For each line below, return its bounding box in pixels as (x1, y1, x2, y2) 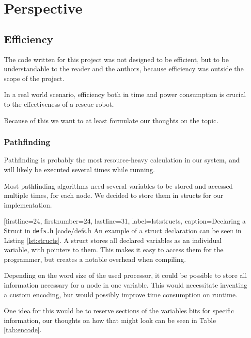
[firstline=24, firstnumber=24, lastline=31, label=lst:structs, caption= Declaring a (4, 216, 246, 226)
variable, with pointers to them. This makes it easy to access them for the (4, 244, 223, 255)
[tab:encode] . (4, 324, 42, 335)
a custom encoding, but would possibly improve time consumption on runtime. (4, 289, 237, 299)
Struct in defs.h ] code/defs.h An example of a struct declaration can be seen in (4, 225, 242, 235)
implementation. (4, 199, 52, 209)
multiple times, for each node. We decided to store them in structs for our (4, 190, 223, 200)
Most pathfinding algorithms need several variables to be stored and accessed (4, 180, 233, 191)
